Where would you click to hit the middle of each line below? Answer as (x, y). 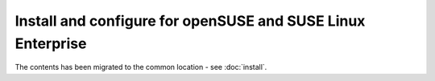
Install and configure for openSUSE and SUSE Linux (190, 21)
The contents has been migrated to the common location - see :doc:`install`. (141, 67)
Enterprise (51, 43)
